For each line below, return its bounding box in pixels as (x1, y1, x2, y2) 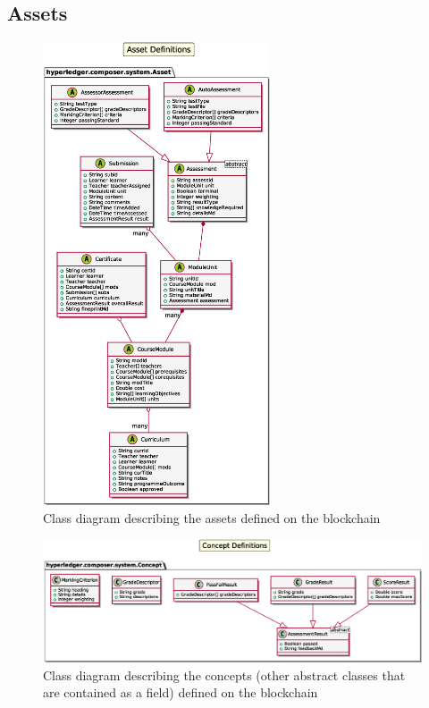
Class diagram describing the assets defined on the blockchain (43, 508, 381, 527)
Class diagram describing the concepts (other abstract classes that (43, 665, 406, 684)
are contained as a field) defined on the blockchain (43, 683, 318, 702)
